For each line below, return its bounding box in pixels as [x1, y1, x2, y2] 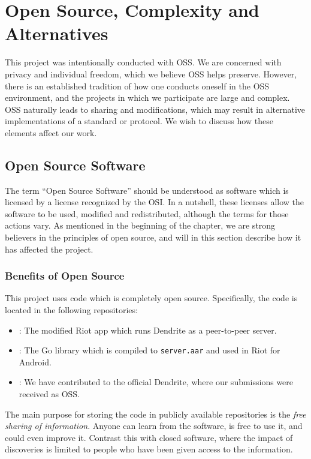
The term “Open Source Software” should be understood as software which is [5, 184, 289, 196]
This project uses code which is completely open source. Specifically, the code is [5, 292, 298, 304]
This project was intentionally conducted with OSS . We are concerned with [5, 56, 282, 68]
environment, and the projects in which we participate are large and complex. [5, 91, 290, 104]
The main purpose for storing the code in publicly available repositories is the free [5, 407, 306, 420]
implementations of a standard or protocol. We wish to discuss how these [5, 115, 273, 127]
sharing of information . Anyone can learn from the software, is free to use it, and [5, 419, 303, 432]
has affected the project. [5, 242, 93, 255]
